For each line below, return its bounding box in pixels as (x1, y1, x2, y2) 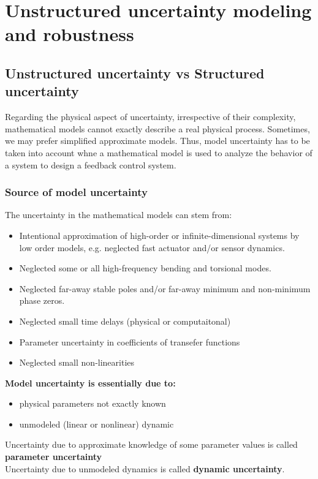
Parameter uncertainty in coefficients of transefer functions (19, 335, 240, 348)
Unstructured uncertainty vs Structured (5, 63, 265, 82)
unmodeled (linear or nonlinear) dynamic (19, 417, 174, 430)
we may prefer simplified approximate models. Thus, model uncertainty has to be (5, 134, 310, 147)
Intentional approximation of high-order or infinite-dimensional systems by (19, 228, 300, 241)
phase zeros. (19, 294, 65, 307)
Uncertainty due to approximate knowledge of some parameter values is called (5, 438, 298, 451)
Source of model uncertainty (5, 184, 148, 200)
